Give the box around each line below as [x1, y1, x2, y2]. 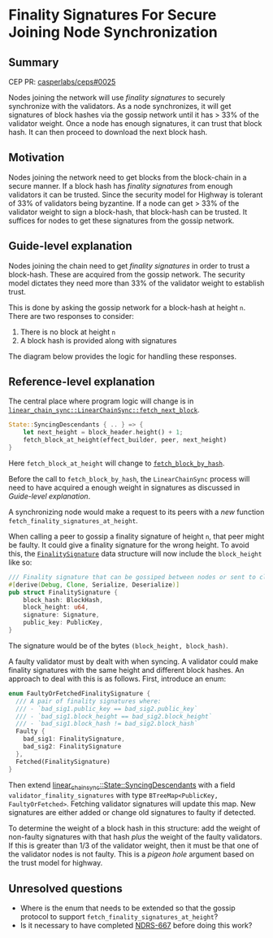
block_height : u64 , [23, 604, 89, 612]
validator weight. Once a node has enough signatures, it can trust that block [8, 119, 262, 128]
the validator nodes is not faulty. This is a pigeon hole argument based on [8, 849, 254, 859]
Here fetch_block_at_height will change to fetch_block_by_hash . [8, 458, 225, 468]
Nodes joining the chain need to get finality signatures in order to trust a [8, 260, 250, 270]
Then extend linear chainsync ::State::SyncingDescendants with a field [8, 779, 236, 792]
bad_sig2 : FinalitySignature [23, 743, 122, 751]
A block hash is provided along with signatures [19, 335, 177, 345]
